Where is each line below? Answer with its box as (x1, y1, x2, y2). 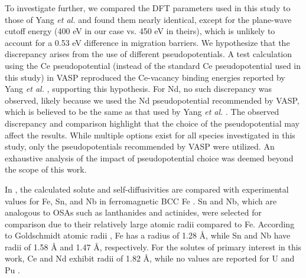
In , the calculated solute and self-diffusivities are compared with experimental (5, 183, 289, 195)
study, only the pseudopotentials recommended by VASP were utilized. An (5, 140, 275, 153)
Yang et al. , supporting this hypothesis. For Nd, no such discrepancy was (5, 82, 272, 95)
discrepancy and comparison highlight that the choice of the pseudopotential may (5, 117, 300, 129)
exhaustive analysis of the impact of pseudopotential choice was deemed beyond (5, 151, 294, 164)
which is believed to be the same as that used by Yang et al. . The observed (5, 105, 279, 118)
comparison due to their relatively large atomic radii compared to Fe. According (5, 217, 295, 230)
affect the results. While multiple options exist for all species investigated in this (5, 128, 295, 141)
